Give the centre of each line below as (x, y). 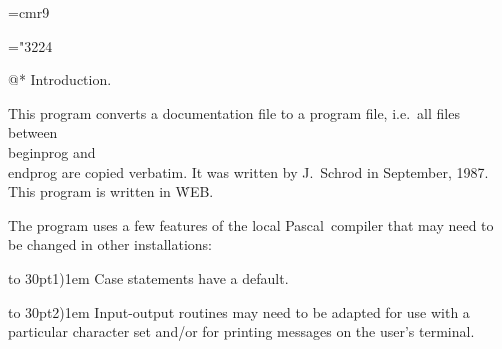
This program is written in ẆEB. (111, 191)
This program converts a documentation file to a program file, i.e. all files (234, 112)
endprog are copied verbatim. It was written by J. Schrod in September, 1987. (248, 171)
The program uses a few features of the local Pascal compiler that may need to (251, 224)
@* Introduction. (60, 79)
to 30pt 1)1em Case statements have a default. (148, 277)
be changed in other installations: (110, 244)
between (33, 132)
